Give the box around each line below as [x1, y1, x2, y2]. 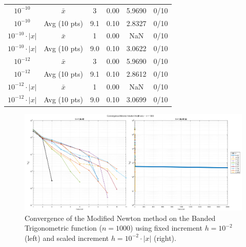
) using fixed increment [130, 222, 202, 233]
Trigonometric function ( [25, 222, 102, 233]
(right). [153, 232, 176, 243]
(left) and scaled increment [25, 232, 109, 243]
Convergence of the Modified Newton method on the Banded [25, 212, 216, 223]
